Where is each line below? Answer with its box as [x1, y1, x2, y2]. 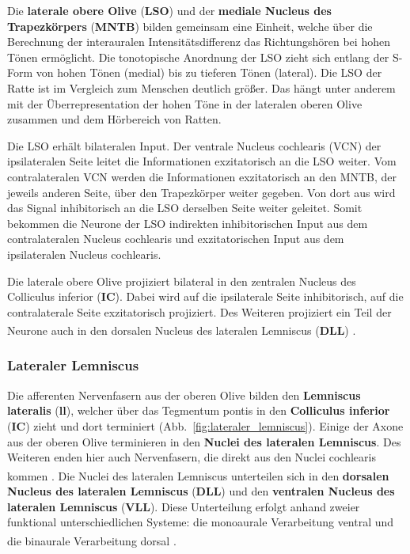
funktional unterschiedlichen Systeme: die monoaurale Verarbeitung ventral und [7, 514, 394, 530]
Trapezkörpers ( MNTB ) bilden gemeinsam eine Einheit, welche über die [7, 17, 373, 34]
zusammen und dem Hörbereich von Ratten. [7, 111, 222, 127]
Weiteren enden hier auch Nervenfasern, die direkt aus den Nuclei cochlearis [7, 449, 376, 465]
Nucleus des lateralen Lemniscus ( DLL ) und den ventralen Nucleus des [7, 482, 395, 499]
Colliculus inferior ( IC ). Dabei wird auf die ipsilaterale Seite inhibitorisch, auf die [7, 288, 404, 305]
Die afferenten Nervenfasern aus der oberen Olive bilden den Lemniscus [7, 386, 361, 403]
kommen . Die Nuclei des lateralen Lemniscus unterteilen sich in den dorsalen [7, 467, 389, 484]
